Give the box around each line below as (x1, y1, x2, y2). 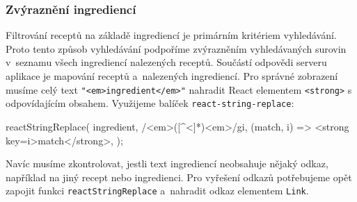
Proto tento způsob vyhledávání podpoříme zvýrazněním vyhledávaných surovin (6, 41, 347, 56)
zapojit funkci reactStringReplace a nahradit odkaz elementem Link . (6, 183, 309, 198)
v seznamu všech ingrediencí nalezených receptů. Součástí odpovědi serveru (6, 55, 327, 69)
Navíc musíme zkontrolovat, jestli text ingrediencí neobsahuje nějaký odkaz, (6, 156, 328, 171)
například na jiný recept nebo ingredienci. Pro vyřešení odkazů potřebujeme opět (6, 169, 352, 184)
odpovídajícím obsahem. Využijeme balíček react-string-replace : (6, 96, 294, 110)
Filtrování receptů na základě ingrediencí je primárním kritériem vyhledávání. (6, 28, 337, 42)
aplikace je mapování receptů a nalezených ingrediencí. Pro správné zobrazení (6, 69, 338, 83)
